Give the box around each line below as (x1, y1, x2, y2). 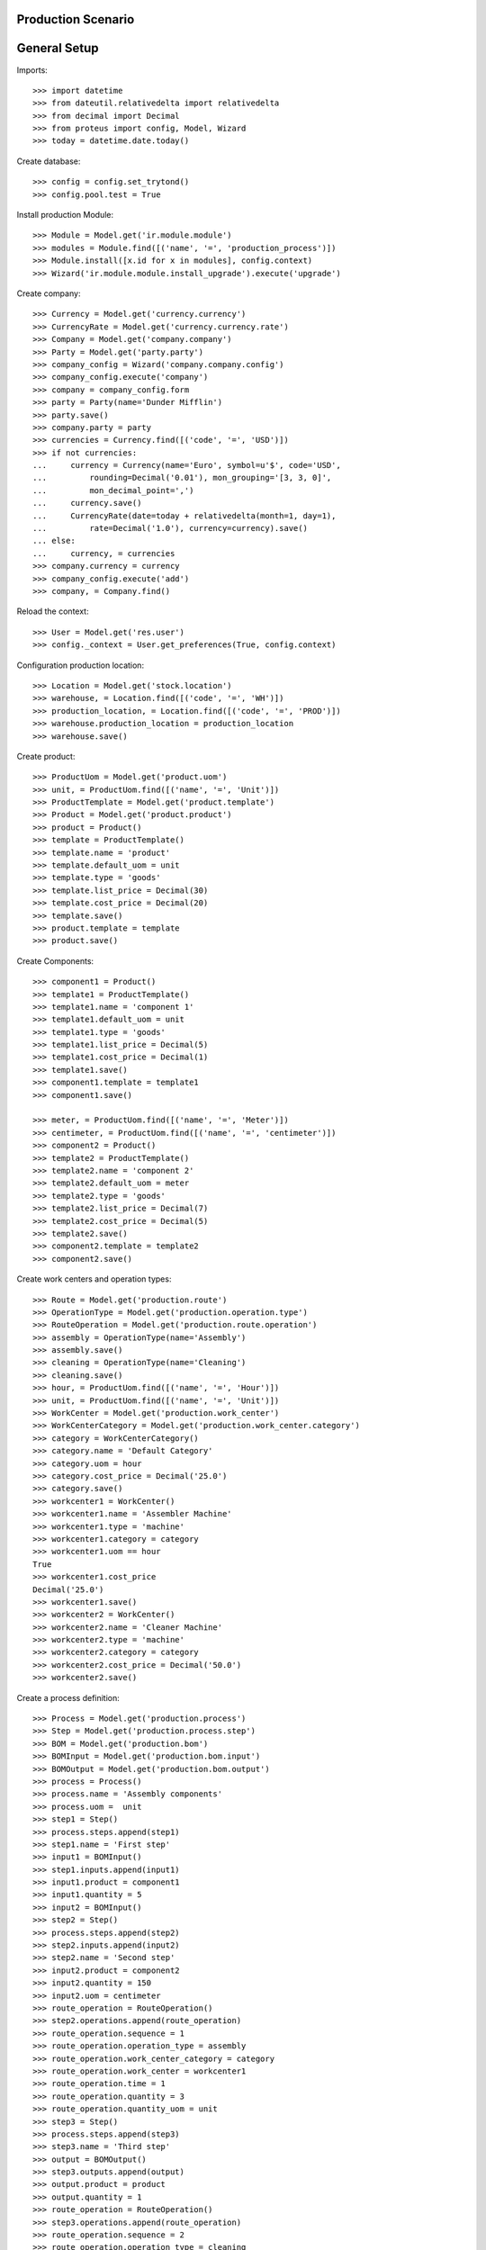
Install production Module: (16, 210, 114, 220)
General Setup (16, 40, 99, 56)
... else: (32, 535, 76, 546)
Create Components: (16, 955, 94, 967)
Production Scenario (16, 12, 135, 27)
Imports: (16, 64, 49, 76)
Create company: (16, 288, 81, 299)
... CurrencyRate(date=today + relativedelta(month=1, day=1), (32, 510, 337, 521)
